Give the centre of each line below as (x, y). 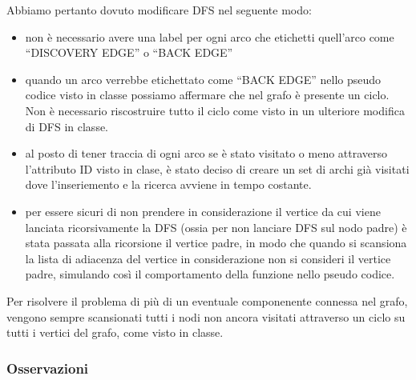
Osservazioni (48, 368)
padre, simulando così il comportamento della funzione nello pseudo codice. (210, 274)
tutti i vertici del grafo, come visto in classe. (115, 332)
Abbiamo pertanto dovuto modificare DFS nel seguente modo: (159, 10)
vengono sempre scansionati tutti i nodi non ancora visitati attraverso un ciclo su (206, 316)
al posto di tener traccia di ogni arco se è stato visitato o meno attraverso (206, 153)
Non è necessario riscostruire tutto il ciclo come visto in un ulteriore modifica (215, 110)
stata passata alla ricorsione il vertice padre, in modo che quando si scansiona (216, 243)
